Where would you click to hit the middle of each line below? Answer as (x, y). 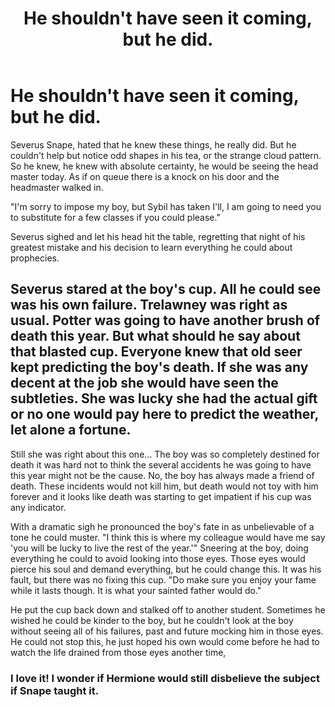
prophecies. (35, 258)
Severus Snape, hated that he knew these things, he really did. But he (153, 144)
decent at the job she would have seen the (144, 383)
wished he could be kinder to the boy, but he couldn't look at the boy (152, 620)
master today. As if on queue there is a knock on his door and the (145, 176)
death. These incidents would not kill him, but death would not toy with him (164, 486)
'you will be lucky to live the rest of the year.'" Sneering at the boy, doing (159, 548)
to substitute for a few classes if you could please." (115, 217)
